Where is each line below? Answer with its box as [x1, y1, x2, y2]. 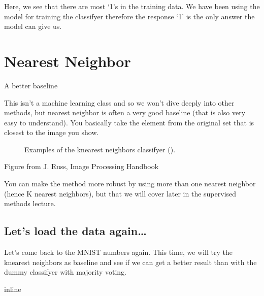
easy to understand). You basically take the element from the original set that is [4, 117, 254, 127]
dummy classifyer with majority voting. [4, 267, 126, 277]
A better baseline [4, 80, 58, 90]
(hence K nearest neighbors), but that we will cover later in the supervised [4, 188, 237, 199]
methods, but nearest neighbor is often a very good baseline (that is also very [4, 107, 246, 118]
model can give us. [4, 21, 62, 31]
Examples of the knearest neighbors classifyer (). [24, 144, 176, 154]
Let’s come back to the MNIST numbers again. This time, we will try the [4, 247, 233, 257]
